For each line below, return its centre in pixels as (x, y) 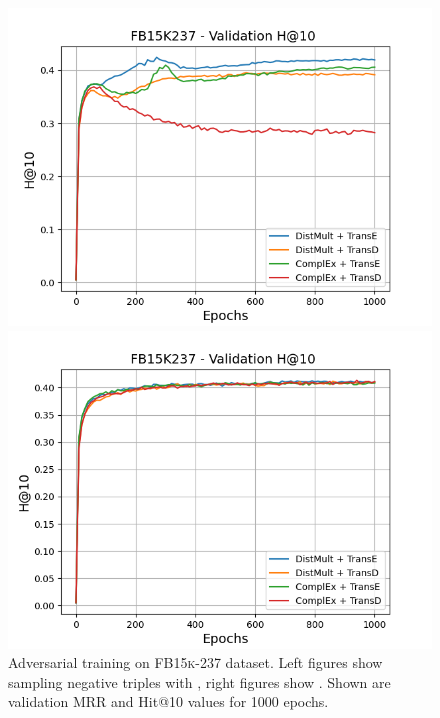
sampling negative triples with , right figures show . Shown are (199, 681)
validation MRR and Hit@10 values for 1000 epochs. (168, 701)
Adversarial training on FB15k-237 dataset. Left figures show (195, 662)
